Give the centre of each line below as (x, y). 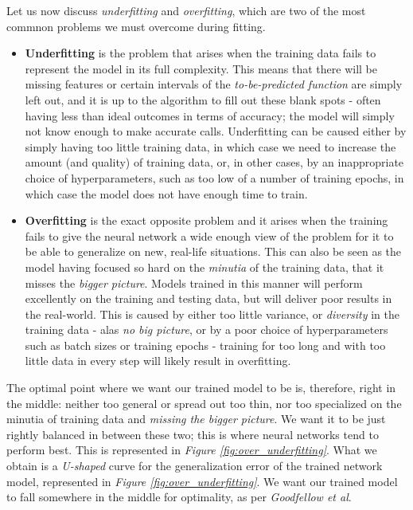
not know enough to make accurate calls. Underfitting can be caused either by (216, 131)
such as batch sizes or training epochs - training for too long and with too (205, 345)
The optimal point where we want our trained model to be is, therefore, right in (201, 388)
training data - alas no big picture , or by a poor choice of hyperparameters (206, 330)
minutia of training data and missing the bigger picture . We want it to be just (196, 419)
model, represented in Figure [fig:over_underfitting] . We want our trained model (202, 481)
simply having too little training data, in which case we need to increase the (210, 146)
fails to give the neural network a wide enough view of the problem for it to (209, 235)
